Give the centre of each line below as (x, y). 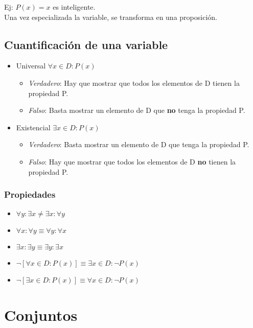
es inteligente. (74, 7)
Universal (31, 66)
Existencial (33, 127)
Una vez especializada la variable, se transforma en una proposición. (111, 17)
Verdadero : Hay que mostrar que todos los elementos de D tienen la (134, 83)
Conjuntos (41, 314)
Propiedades (30, 194)
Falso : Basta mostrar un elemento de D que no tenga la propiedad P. (137, 110)
